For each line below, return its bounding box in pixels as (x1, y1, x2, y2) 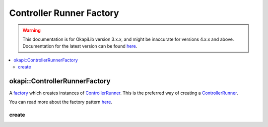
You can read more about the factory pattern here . (9, 99, 113, 105)
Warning (22, 27, 41, 33)
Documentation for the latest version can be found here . (22, 43, 137, 49)
